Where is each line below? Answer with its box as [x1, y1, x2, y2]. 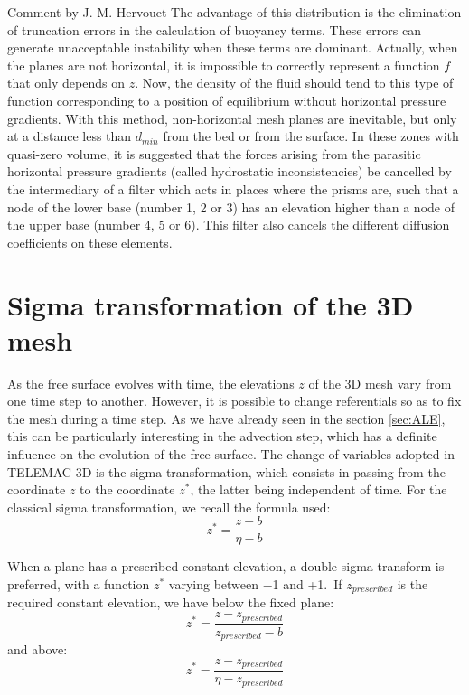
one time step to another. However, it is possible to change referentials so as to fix [7, 391, 462, 410]
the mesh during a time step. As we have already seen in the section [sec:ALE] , [7, 409, 446, 427]
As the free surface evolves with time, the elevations [7, 373, 295, 392]
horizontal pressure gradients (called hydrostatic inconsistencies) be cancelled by [7, 162, 452, 181]
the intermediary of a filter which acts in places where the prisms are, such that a [7, 179, 459, 198]
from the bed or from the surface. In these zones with [163, 127, 459, 146]
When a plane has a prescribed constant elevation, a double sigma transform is [7, 557, 445, 576]
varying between [168, 575, 259, 594]
